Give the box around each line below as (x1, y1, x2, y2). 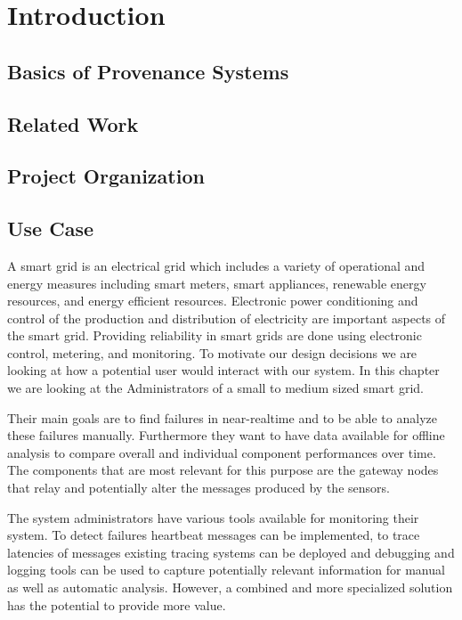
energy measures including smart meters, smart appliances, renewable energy (7, 273, 426, 292)
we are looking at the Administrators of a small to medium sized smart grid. (7, 379, 424, 397)
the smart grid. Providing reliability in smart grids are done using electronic (7, 326, 422, 345)
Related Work (7, 110, 139, 137)
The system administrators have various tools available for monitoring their (7, 508, 419, 526)
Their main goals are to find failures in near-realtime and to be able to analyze (7, 408, 437, 427)
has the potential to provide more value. (7, 595, 226, 614)
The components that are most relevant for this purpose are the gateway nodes (7, 461, 439, 479)
